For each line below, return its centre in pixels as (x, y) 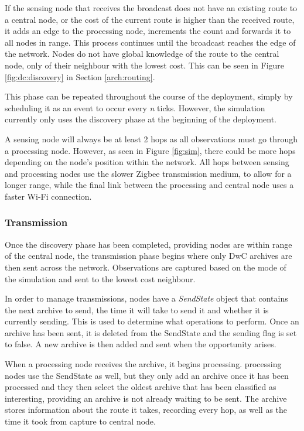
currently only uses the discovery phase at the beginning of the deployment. (141, 119)
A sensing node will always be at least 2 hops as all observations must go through (151, 138)
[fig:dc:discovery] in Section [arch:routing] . (80, 76)
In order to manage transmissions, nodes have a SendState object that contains (146, 298)
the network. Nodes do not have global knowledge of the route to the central (142, 54)
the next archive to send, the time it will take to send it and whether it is (137, 309)
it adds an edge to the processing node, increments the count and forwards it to (148, 31)
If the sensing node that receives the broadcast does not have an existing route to (151, 8)
